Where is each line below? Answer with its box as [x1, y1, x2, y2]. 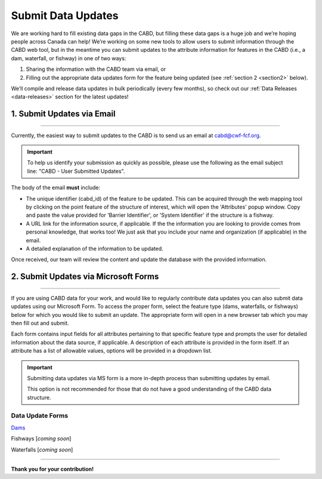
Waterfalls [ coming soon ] [11, 446, 73, 453]
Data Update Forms [11, 412, 69, 420]
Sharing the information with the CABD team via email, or [26, 66, 166, 73]
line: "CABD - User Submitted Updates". [27, 167, 125, 175]
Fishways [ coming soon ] [11, 435, 72, 442]
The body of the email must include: [11, 184, 101, 191]
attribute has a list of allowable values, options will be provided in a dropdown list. [11, 347, 212, 354]
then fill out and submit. [11, 319, 69, 326]
